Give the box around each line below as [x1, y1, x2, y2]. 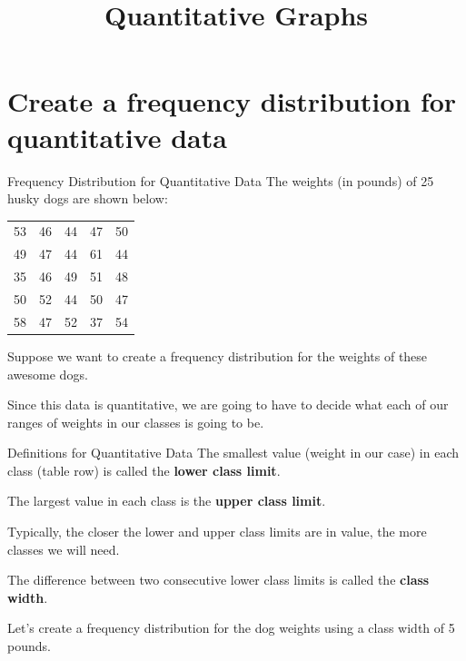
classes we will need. [7, 539, 120, 558]
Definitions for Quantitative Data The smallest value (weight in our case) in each [7, 443, 459, 462]
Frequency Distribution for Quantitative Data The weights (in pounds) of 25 [7, 171, 434, 190]
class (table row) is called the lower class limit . [7, 460, 281, 479]
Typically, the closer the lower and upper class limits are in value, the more [7, 522, 427, 541]
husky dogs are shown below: [7, 189, 168, 208]
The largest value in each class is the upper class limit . [7, 491, 326, 510]
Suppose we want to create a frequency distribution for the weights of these [7, 346, 428, 365]
